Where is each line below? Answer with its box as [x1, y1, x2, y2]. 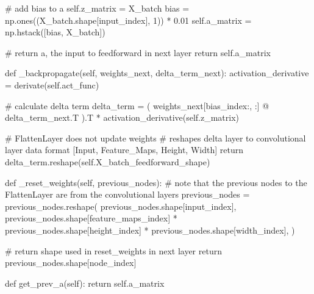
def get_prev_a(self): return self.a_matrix [5, 276, 165, 289]
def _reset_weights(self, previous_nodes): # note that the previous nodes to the [5, 176, 307, 188]
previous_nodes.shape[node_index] [5, 256, 137, 269]
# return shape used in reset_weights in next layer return [5, 244, 222, 257]
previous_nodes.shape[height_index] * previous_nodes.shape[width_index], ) [5, 223, 295, 236]
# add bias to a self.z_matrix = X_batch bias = [5, 2, 190, 14]
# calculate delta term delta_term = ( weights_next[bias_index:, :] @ [5, 99, 269, 112]
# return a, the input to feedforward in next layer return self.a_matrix [5, 46, 271, 59]
